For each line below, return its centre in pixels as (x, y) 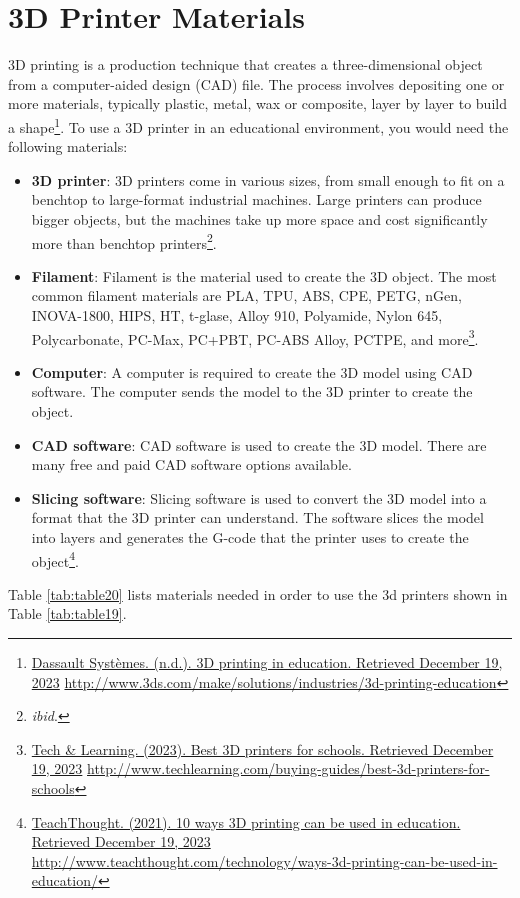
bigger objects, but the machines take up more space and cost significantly (259, 218)
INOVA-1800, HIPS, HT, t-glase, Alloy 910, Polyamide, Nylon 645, (237, 314)
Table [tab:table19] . (67, 613)
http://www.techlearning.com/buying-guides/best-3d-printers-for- (288, 768)
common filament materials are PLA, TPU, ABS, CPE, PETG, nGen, (246, 295)
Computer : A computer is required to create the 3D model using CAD (252, 371)
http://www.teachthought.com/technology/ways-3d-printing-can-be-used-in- (264, 860)
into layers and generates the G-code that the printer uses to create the (250, 536)
